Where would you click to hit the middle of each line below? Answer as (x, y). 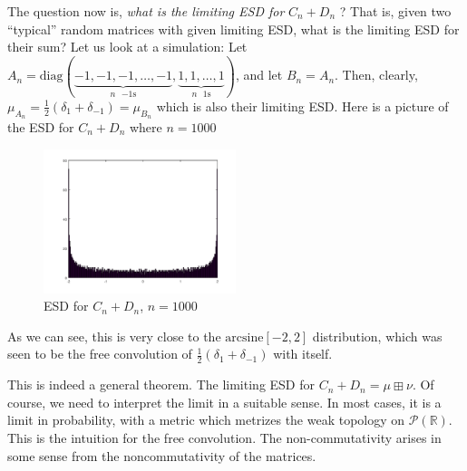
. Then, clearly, (376, 75)
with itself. (303, 354)
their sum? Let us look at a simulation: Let (127, 47)
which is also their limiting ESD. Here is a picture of (302, 106)
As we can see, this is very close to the (114, 336)
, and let (259, 75)
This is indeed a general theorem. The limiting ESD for (161, 384)
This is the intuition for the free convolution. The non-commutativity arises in (224, 437)
